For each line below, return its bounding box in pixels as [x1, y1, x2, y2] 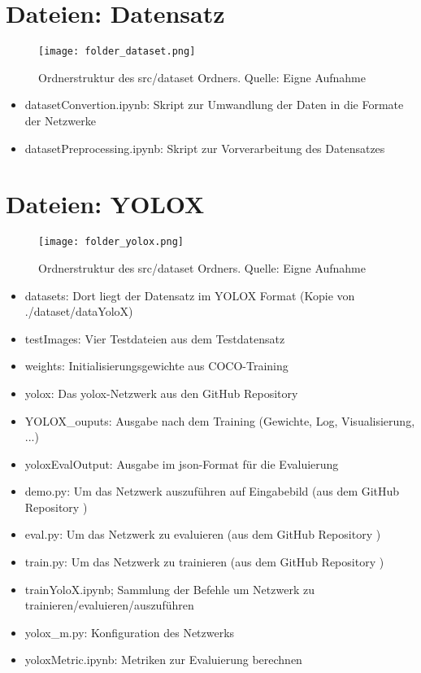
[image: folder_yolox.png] [38, 236, 184, 248]
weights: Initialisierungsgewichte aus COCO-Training [24, 357, 289, 374]
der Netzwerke [24, 111, 96, 129]
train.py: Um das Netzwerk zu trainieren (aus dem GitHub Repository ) [24, 553, 384, 570]
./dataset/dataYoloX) [24, 303, 133, 320]
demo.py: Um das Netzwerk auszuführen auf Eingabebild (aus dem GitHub [24, 483, 400, 500]
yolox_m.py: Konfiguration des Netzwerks [24, 623, 235, 640]
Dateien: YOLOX [6, 187, 205, 221]
